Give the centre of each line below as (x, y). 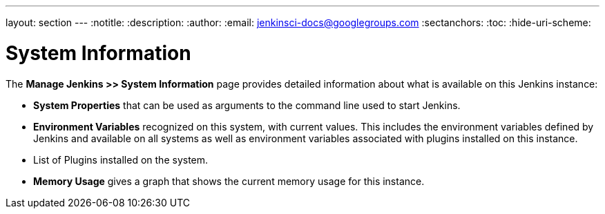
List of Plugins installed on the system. (121, 159)
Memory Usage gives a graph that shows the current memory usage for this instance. (229, 181)
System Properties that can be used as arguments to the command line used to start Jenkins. (247, 105)
